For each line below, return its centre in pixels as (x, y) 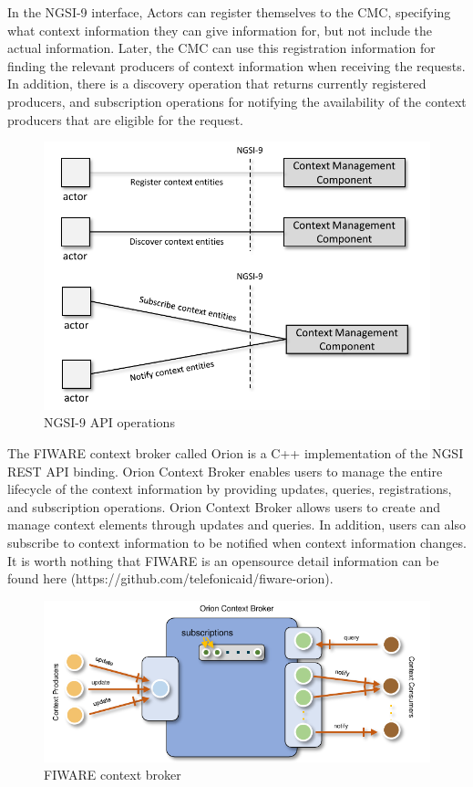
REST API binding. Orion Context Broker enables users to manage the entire (225, 471)
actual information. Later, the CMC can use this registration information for (221, 48)
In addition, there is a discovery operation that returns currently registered (217, 84)
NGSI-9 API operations (109, 422)
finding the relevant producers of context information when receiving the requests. (236, 65)
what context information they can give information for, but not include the (220, 30)
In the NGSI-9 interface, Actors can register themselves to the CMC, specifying (229, 12)
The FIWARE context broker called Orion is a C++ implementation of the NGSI (236, 453)
